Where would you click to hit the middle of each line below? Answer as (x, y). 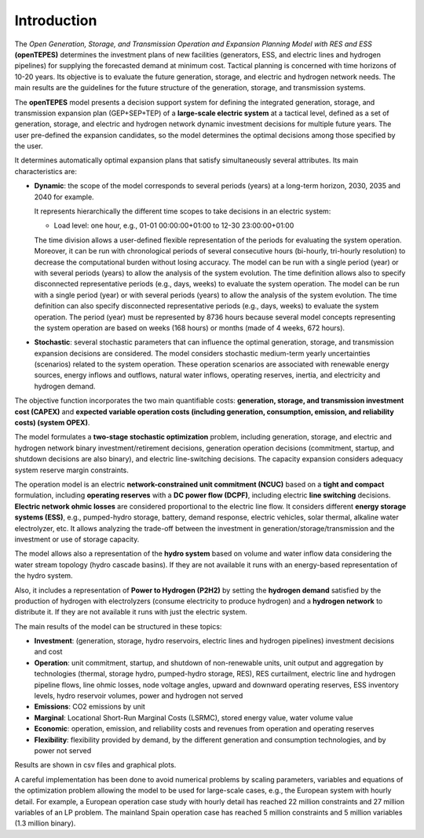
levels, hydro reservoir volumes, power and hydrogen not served (139, 696)
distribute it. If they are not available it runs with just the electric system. (131, 612)
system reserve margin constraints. (72, 470)
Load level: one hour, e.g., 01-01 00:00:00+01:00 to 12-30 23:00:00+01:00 (174, 226)
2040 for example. (64, 197)
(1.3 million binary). (45, 823)
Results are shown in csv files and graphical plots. (95, 765)
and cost (48, 652)
